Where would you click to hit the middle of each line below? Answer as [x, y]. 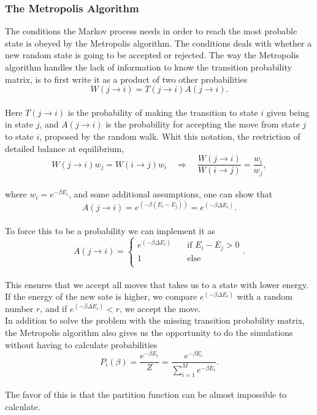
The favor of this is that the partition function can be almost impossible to [146, 394]
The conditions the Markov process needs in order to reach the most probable [151, 31]
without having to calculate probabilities [81, 344]
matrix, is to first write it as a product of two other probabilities [126, 79]
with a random [265, 296]
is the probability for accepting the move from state [203, 124]
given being [288, 112]
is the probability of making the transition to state [163, 112]
